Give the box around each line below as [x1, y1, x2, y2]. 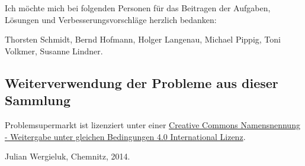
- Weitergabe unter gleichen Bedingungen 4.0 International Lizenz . [5, 130, 246, 142]
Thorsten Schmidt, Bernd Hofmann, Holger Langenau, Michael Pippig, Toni [5, 33, 281, 45]
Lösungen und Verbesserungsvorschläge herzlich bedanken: [5, 13, 217, 25]
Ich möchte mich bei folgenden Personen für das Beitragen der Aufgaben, [5, 2, 271, 14]
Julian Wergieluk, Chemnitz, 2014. [5, 150, 130, 162]
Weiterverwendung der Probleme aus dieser [5, 73, 278, 92]
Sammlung [5, 91, 71, 109]
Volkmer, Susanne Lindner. [5, 44, 103, 57]
